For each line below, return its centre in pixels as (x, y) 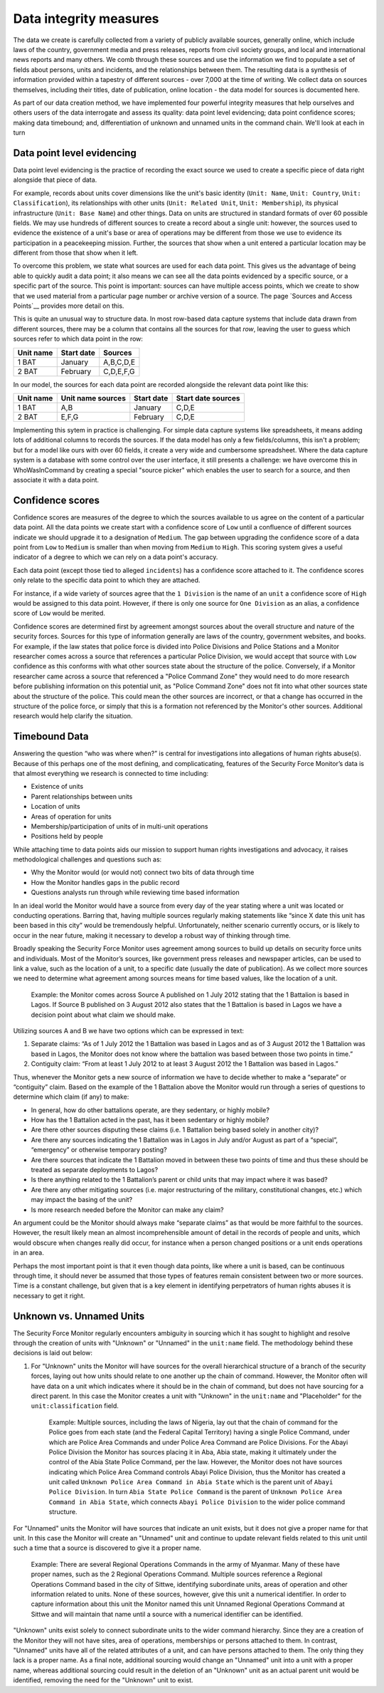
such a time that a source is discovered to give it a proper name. (107, 1548)
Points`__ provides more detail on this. (69, 306)
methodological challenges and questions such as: (87, 859)
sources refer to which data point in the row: (78, 339)
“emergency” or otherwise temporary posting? (99, 1150)
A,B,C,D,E (119, 362)
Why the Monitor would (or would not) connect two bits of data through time (143, 872)
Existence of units (57, 787)
